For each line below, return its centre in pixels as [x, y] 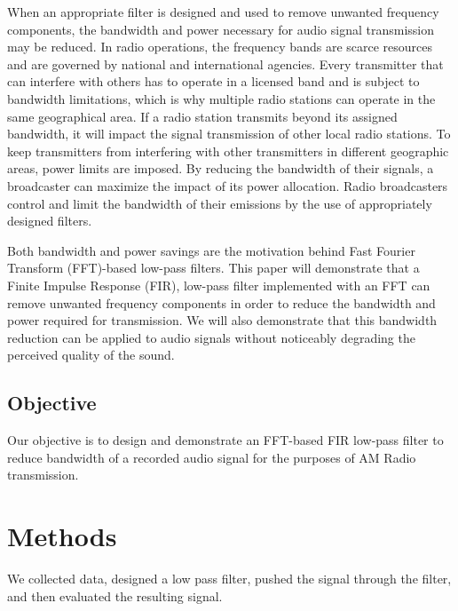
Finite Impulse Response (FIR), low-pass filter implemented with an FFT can [219, 285]
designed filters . [50, 221]
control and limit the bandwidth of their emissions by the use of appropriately [220, 203]
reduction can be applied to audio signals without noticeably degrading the [211, 337]
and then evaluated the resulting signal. [115, 595]
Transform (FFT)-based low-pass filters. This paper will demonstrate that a [213, 268]
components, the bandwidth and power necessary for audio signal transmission [221, 29]
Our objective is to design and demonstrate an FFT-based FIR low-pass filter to [225, 440]
